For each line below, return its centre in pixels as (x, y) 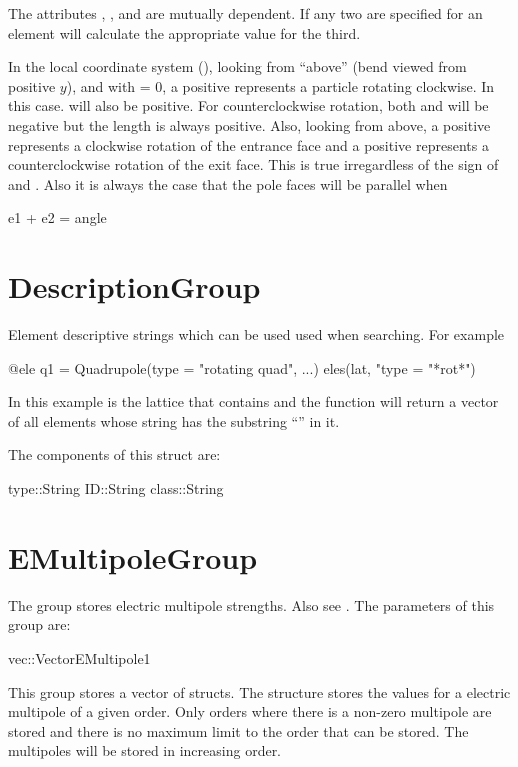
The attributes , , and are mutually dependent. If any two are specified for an (245, 13)
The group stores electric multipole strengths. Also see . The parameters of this (251, 604)
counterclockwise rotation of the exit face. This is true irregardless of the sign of (253, 164)
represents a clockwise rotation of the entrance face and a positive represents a (248, 144)
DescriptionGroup (134, 286)
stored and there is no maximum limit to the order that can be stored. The (238, 730)
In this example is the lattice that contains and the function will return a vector (253, 401)
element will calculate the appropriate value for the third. (184, 32)
